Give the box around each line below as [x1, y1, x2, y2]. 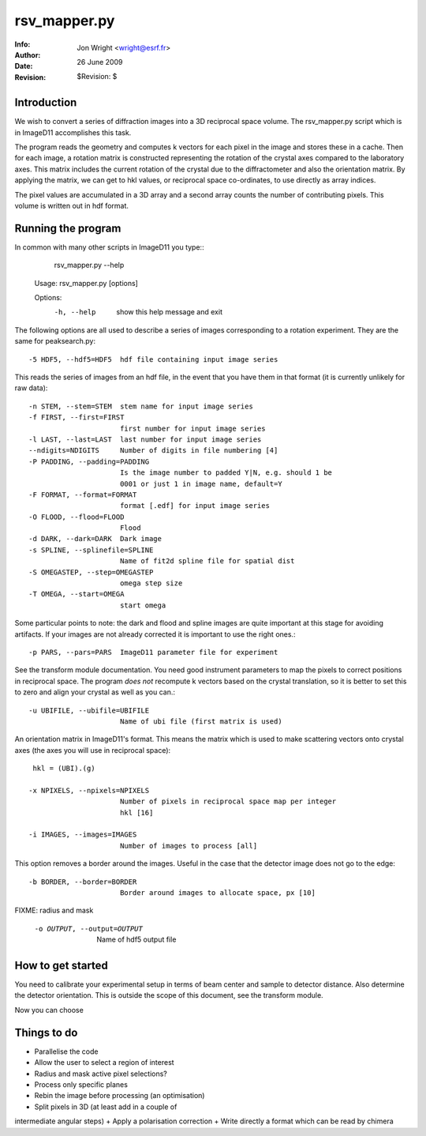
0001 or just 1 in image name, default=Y [119, 479, 283, 488]
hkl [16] [119, 808, 154, 817]
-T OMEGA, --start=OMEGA [28, 589, 125, 599]
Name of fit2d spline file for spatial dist [119, 557, 295, 566]
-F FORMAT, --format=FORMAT [28, 490, 137, 499]
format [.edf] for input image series [119, 502, 270, 510]
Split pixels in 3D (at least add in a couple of [34, 1102, 177, 1112]
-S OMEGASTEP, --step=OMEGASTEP [28, 567, 154, 577]
